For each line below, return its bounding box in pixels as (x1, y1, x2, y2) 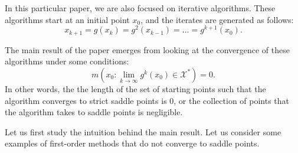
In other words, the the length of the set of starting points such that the (5, 82, 266, 95)
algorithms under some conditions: (5, 55, 129, 67)
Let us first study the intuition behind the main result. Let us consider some (5, 125, 281, 138)
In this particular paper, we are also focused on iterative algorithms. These (5, 2, 276, 14)
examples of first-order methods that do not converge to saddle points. (5, 137, 260, 149)
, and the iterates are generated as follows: (140, 13, 294, 25)
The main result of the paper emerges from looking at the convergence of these (5, 43, 290, 56)
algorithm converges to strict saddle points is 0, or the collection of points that (5, 94, 290, 106)
